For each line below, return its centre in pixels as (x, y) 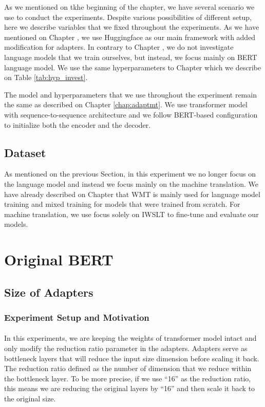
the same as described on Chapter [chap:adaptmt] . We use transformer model (126, 104)
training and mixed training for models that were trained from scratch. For (122, 204)
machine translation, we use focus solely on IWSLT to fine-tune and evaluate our (131, 214)
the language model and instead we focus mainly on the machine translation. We (131, 183)
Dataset (25, 152)
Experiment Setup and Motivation (77, 317)
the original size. (30, 399)
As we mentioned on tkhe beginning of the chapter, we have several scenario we (129, 7)
